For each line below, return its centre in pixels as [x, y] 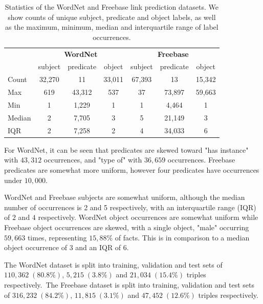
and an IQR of [98, 247]
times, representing [57, 237]
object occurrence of [36, 247]
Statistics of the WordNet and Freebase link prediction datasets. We [112, 7]
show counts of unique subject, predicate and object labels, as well [112, 17]
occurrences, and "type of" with [93, 160]
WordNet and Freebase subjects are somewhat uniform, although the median [125, 197]
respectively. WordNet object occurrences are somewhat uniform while [148, 217]
